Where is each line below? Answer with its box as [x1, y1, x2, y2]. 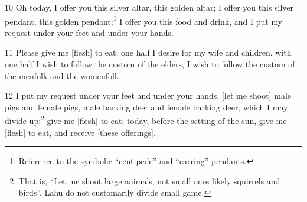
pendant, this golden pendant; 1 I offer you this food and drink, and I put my [5, 13, 283, 27]
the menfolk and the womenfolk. [5, 69, 122, 82]
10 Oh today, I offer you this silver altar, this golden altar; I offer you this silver [5, 1, 294, 13]
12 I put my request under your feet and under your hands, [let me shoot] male [5, 89, 291, 102]
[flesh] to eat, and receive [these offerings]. [5, 126, 156, 138]
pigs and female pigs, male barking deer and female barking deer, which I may [5, 100, 288, 113]
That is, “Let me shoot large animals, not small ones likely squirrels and [18, 174, 280, 187]
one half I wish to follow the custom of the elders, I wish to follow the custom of [5, 58, 295, 70]
